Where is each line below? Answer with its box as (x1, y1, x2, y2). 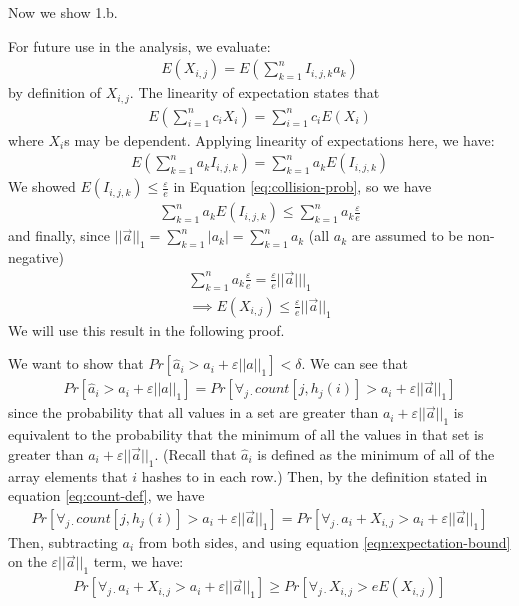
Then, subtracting (8, 531, 118, 552)
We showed (8, 176, 76, 197)
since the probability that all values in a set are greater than (8, 402, 379, 423)
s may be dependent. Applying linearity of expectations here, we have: (64, 129, 495, 150)
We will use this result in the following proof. (8, 319, 285, 340)
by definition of (8, 82, 101, 103)
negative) (8, 247, 64, 268)
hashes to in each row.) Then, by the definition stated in (141, 465, 488, 486)
